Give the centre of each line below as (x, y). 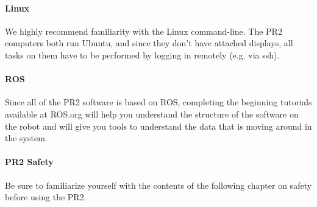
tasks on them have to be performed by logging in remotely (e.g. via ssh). (142, 54)
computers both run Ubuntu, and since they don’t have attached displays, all (149, 43)
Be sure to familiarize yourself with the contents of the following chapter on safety (158, 185)
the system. (26, 138)
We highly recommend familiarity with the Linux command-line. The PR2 (144, 31)
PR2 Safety (29, 162)
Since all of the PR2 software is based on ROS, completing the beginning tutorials (158, 102)
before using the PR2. (46, 197)
